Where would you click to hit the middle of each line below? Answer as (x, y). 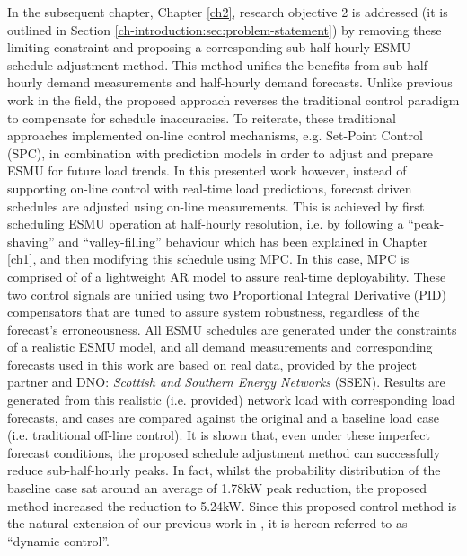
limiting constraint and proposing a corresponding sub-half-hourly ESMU (209, 47)
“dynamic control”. (58, 540)
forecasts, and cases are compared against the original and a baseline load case (223, 417)
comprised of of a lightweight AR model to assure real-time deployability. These (227, 276)
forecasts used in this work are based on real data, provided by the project (212, 364)
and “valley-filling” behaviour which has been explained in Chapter (243, 241)
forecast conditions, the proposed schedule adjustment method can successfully (224, 452)
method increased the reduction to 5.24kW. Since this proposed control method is (232, 505)
